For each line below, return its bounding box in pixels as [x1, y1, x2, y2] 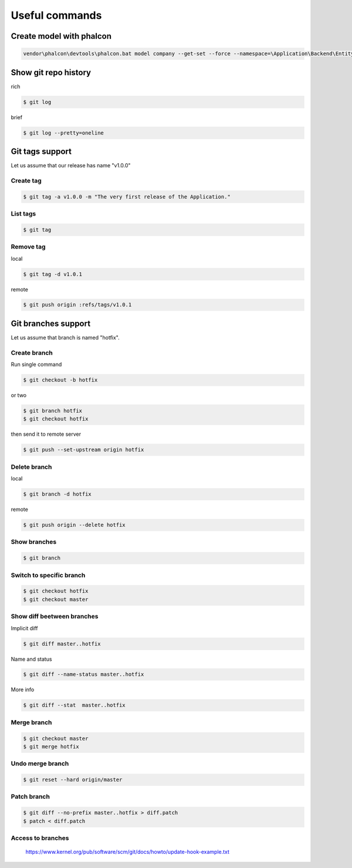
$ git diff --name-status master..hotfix [23, 671, 144, 678]
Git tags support [11, 147, 72, 157]
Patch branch [11, 793, 50, 801]
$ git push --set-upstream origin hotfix [23, 446, 144, 453]
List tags [11, 210, 36, 218]
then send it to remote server [11, 430, 82, 438]
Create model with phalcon [11, 31, 111, 41]
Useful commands [11, 9, 102, 22]
